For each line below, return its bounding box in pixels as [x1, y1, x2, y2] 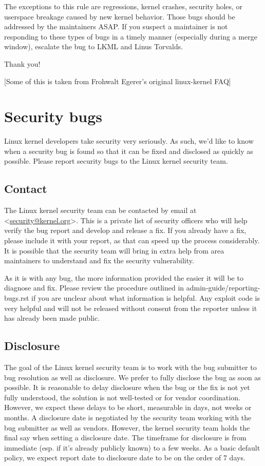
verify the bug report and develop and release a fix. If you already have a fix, [4, 225, 247, 236]
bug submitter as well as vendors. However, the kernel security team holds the [4, 422, 250, 433]
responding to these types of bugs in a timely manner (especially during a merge [4, 31, 257, 42]
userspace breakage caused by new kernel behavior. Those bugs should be [4, 11, 235, 22]
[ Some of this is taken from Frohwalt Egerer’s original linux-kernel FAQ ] [4, 75, 231, 86]
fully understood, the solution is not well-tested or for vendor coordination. [4, 392, 240, 402]
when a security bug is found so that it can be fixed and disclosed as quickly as [4, 145, 253, 156]
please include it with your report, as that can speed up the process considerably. [4, 235, 260, 246]
